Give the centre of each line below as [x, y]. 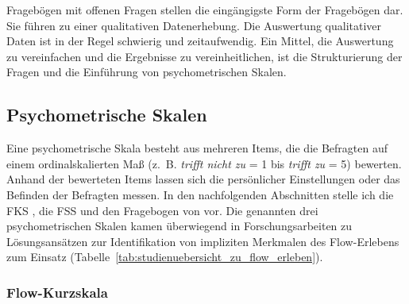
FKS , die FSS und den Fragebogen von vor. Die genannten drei [162, 210]
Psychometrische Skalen [107, 115]
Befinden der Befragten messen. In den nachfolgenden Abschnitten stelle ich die [200, 194]
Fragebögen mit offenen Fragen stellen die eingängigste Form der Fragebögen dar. [205, 10]
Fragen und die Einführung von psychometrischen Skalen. [147, 72]
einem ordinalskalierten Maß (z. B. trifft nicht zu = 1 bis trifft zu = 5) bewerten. [204, 163]
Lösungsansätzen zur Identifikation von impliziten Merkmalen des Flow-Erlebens [203, 241]
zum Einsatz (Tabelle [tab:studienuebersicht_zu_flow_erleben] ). [165, 257]
